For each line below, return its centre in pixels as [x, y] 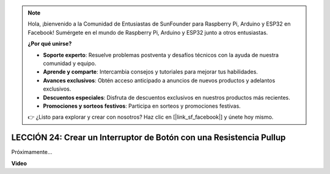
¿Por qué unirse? [50, 44]
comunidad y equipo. [70, 63]
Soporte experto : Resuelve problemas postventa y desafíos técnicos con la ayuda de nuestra [161, 55]
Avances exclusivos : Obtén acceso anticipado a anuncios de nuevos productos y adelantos [159, 80]
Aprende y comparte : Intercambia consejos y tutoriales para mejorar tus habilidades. [150, 72]
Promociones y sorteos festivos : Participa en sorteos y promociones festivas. [142, 106]
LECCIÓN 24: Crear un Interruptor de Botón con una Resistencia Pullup [148, 138]
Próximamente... [32, 152]
